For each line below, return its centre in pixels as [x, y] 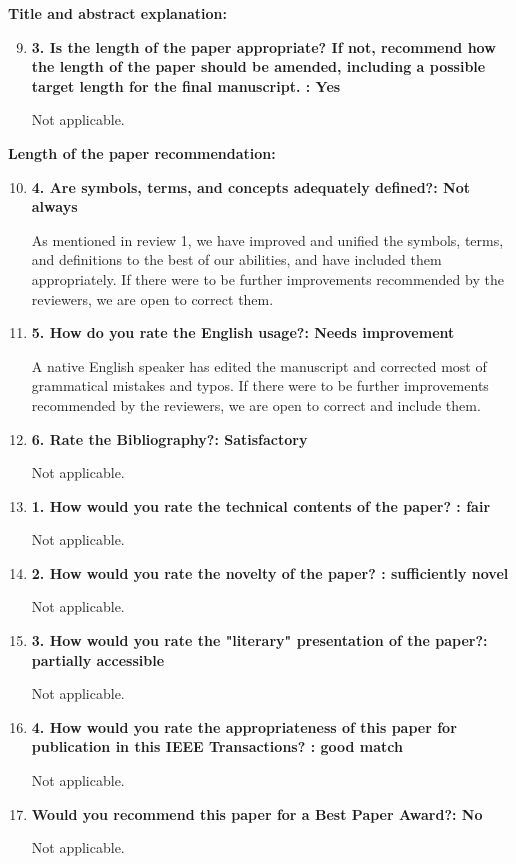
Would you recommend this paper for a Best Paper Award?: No [257, 813]
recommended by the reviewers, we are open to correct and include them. [256, 404]
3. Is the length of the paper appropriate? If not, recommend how [263, 46]
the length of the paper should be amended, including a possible [258, 66]
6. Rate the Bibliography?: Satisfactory [169, 438]
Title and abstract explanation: [117, 13]
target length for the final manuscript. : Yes [186, 85]
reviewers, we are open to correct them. [152, 298]
